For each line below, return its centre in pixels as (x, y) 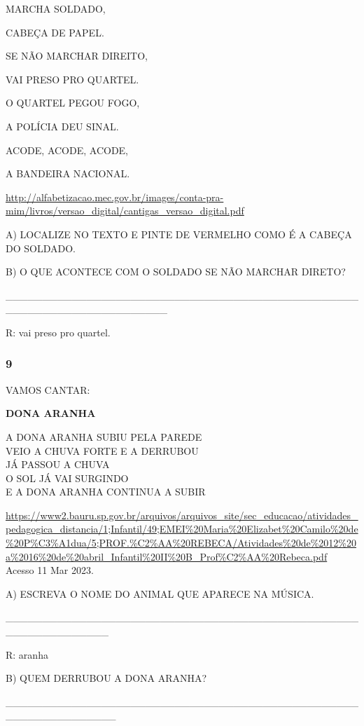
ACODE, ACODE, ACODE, (67, 150)
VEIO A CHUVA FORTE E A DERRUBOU (102, 450)
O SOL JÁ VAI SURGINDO (67, 478)
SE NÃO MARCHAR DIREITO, (77, 56)
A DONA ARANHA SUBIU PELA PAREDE (104, 436)
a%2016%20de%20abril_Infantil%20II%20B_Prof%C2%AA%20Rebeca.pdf (167, 556)
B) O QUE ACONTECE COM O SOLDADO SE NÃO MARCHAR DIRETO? (176, 272)
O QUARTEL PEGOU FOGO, (73, 103)
